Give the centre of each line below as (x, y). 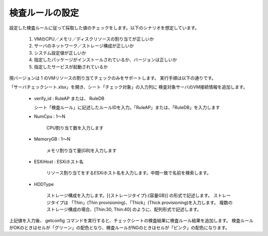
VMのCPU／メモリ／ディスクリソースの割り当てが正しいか (94, 39)
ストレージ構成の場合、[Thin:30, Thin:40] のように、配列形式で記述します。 (124, 209)
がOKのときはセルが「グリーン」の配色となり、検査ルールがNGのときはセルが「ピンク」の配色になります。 (120, 228)
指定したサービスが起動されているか (71, 66)
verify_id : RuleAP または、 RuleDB (69, 98)
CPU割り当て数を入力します (75, 128)
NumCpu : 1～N (50, 117)
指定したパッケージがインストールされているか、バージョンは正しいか (105, 60)
